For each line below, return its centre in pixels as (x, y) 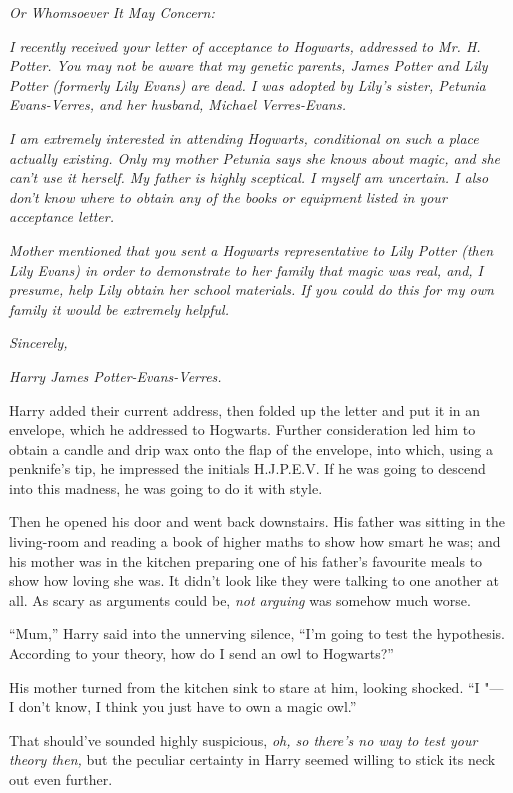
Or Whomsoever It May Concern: (112, 12)
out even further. (61, 779)
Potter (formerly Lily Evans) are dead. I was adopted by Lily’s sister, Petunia (247, 84)
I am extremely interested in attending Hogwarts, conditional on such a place (244, 137)
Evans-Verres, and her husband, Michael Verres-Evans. (178, 104)
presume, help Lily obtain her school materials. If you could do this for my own (251, 289)
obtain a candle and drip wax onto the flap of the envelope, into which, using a (251, 448)
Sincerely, (38, 342)
